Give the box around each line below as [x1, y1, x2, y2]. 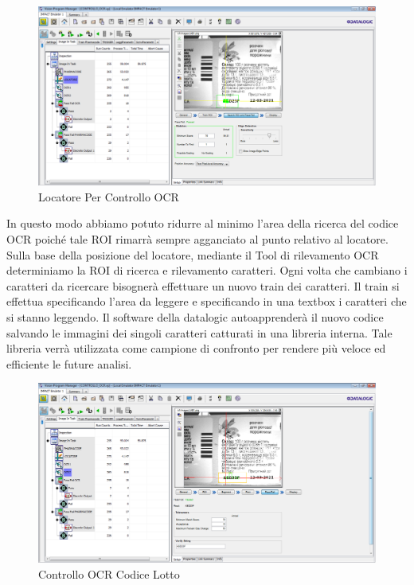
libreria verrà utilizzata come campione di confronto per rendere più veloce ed [6, 340, 386, 357]
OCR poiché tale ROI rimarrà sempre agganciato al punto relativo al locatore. [6, 231, 389, 248]
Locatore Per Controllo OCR [38, 188, 179, 205]
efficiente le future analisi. [6, 355, 132, 372]
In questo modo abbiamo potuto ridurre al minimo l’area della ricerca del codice [6, 215, 399, 232]
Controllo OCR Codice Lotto [38, 565, 180, 582]
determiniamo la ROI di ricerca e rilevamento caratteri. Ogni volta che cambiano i [6, 262, 408, 279]
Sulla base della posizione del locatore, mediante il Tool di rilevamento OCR [6, 246, 379, 263]
